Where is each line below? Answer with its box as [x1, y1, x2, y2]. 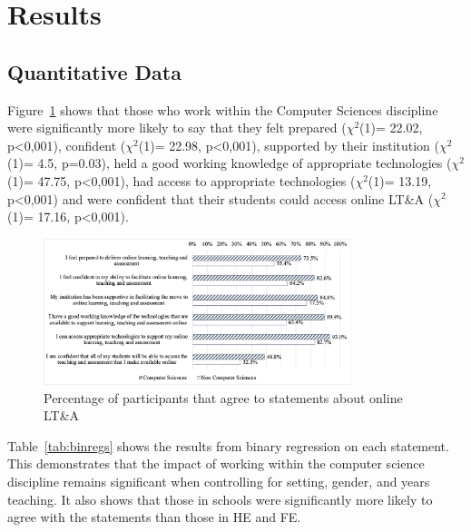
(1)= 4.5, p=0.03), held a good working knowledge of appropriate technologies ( [7, 153, 452, 172]
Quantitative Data [7, 57, 182, 85]
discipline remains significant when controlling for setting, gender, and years [7, 472, 430, 491]
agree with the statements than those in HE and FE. [7, 507, 301, 527]
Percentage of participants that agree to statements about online [44, 388, 403, 407]
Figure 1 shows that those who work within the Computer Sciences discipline [7, 100, 438, 119]
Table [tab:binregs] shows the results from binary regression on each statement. [7, 436, 449, 455]
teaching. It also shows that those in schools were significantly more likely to [7, 489, 433, 508]
